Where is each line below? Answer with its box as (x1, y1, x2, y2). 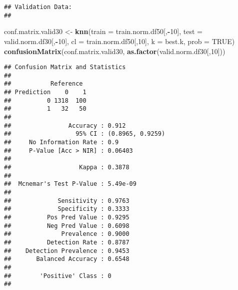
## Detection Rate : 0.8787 (4, 238, 129, 246)
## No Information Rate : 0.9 (4, 139, 119, 146)
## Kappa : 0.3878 (4, 163, 129, 171)
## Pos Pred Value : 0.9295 (4, 213, 129, 221)
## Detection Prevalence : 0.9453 (4, 247, 129, 254)
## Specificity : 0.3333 (4, 205, 129, 213)
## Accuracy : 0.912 (4, 122, 126, 129)
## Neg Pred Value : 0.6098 (4, 222, 129, 229)
